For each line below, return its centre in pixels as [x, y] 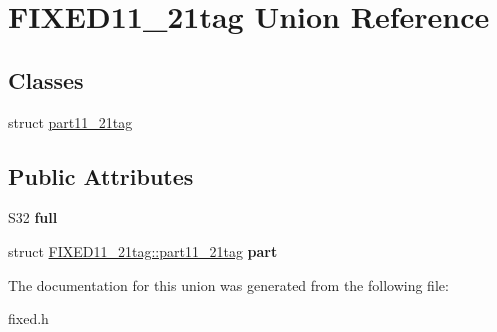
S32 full [33, 217]
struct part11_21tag [70, 121]
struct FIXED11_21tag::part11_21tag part [143, 250]
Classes [46, 79]
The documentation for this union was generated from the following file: [228, 284]
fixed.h [28, 318]
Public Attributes [101, 175]
